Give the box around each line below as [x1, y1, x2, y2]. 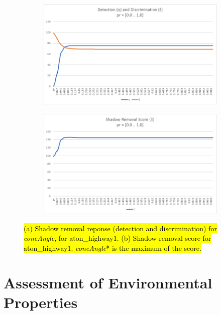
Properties [4, 291, 78, 312]
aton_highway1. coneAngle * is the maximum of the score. [24, 242, 201, 253]
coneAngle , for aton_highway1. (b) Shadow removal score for [24, 233, 211, 243]
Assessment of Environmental [4, 272, 212, 292]
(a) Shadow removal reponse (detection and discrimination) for [24, 223, 217, 233]
